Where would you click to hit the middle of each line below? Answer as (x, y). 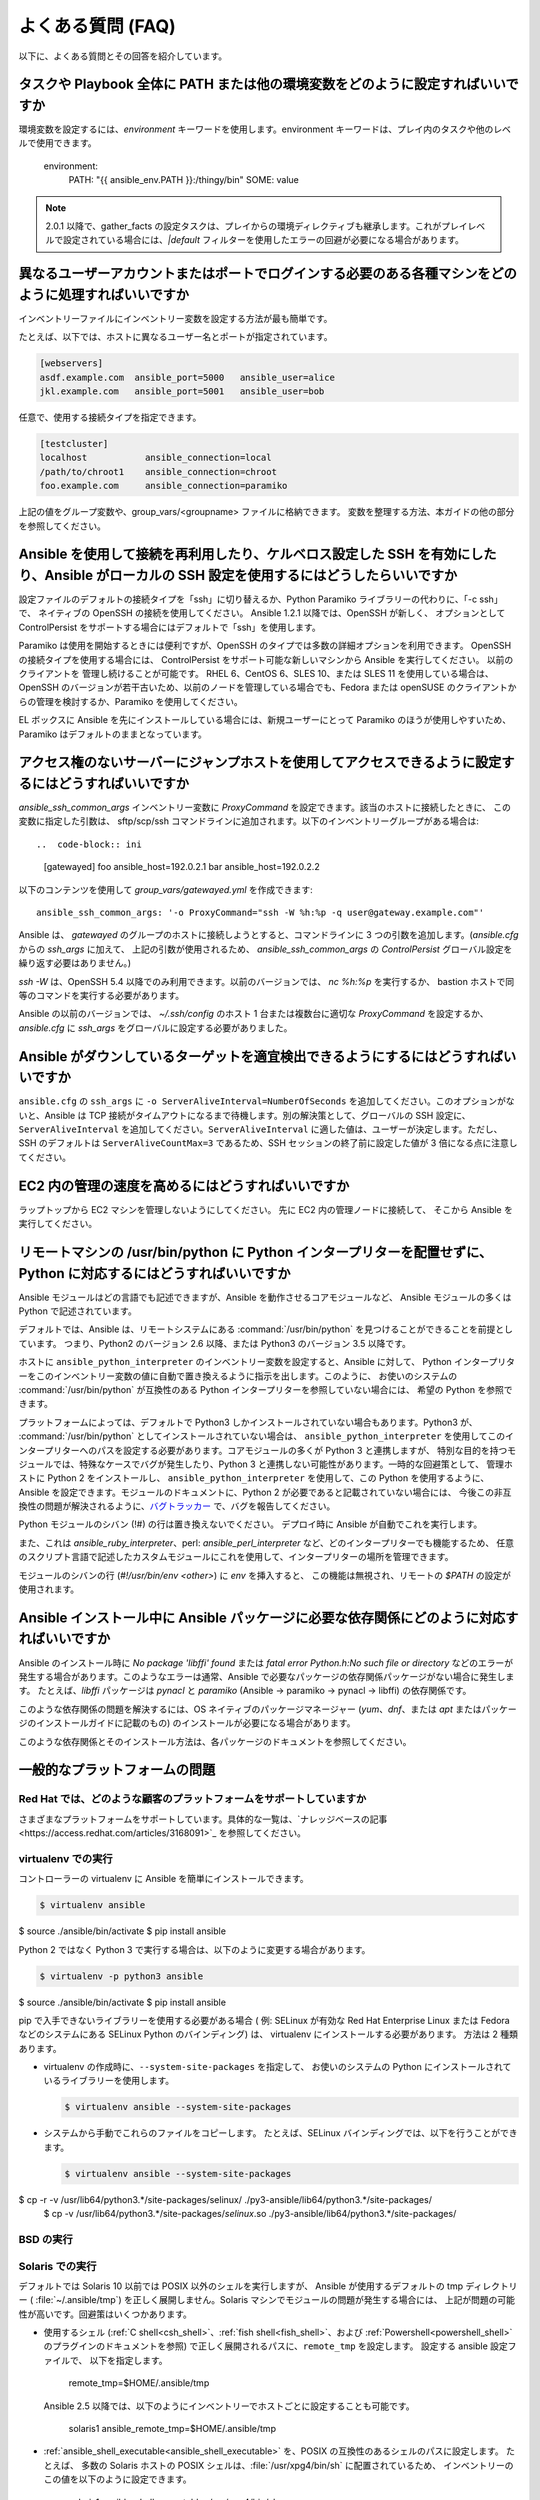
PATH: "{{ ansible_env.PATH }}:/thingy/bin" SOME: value (184, 180)
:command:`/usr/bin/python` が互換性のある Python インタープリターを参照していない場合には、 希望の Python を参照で (265, 1389)
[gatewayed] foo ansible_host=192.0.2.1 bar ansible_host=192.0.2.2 (181, 867)
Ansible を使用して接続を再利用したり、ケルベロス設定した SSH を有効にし (251, 554)
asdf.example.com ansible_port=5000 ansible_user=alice (187, 377)
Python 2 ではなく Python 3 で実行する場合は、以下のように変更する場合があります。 (194, 1949)
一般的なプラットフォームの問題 (117, 1770)
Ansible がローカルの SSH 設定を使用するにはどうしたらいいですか (251, 575)
